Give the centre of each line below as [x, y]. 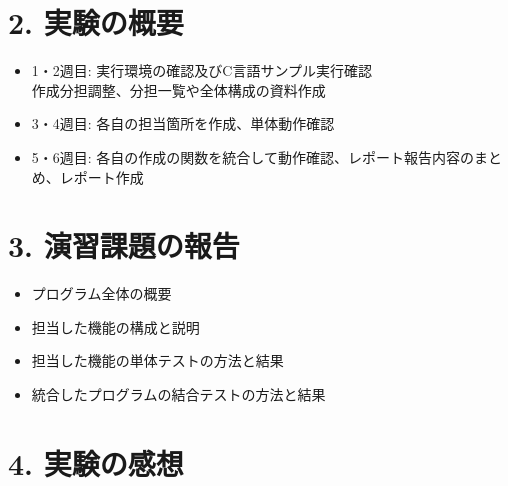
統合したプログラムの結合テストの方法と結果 [178, 394]
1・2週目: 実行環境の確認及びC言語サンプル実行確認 [202, 70]
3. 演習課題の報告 [124, 245]
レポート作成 [101, 176]
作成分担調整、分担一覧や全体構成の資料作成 [178, 89]
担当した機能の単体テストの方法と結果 [157, 360]
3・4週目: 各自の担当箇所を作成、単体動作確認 [183, 123]
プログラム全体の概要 [101, 293]
